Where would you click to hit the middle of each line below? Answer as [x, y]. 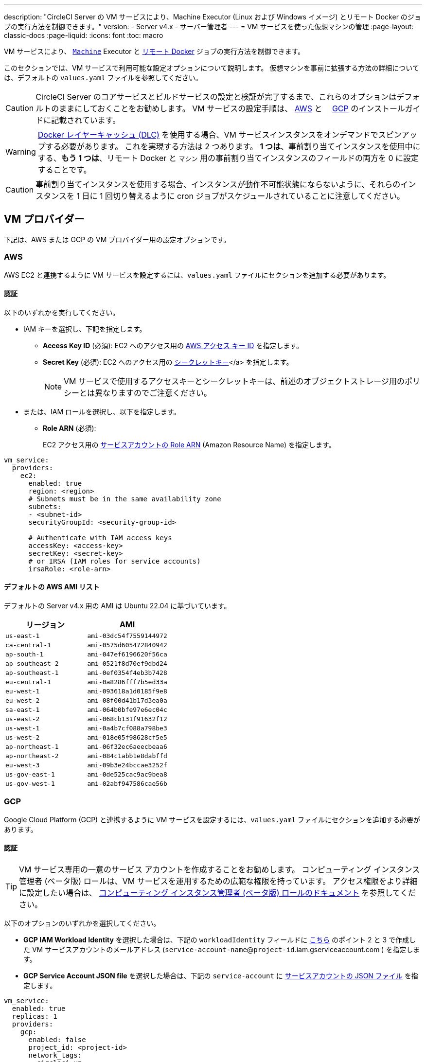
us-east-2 [23, 719]
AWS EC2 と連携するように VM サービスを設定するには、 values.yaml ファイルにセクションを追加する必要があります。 [197, 275]
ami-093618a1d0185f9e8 [127, 691]
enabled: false [57, 1040]
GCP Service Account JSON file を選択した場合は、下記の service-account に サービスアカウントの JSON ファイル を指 [221, 976]
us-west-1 [23, 728]
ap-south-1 [25, 655]
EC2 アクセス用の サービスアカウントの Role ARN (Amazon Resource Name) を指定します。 [189, 444]
